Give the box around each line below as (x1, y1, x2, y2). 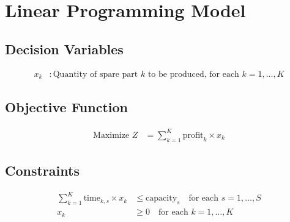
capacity (146, 194, 177, 203)
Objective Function (5, 98, 128, 116)
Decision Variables (5, 39, 124, 58)
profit (182, 131, 204, 140)
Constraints (5, 160, 80, 179)
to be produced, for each (147, 70, 239, 79)
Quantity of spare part (53, 70, 138, 79)
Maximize (93, 131, 130, 140)
